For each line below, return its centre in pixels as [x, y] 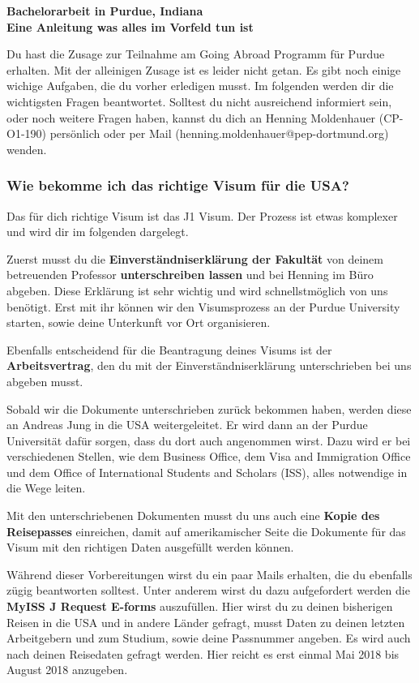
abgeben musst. [45, 381]
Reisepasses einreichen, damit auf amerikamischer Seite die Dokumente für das [206, 531]
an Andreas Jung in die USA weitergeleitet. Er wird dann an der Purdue [187, 425]
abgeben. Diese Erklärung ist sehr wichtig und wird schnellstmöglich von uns [197, 290]
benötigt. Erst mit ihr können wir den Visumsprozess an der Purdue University [203, 306]
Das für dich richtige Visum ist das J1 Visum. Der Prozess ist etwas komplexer [202, 215]
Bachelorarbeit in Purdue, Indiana [105, 11]
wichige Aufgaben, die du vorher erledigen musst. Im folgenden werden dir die [200, 86]
